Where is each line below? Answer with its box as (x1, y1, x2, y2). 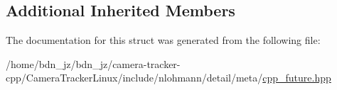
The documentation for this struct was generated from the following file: (6, 33, 321, 47)
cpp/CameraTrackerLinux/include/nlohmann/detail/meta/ (6, 70, 263, 85)
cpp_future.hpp (262, 70, 331, 85)
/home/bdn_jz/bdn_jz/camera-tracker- (6, 56, 181, 71)
